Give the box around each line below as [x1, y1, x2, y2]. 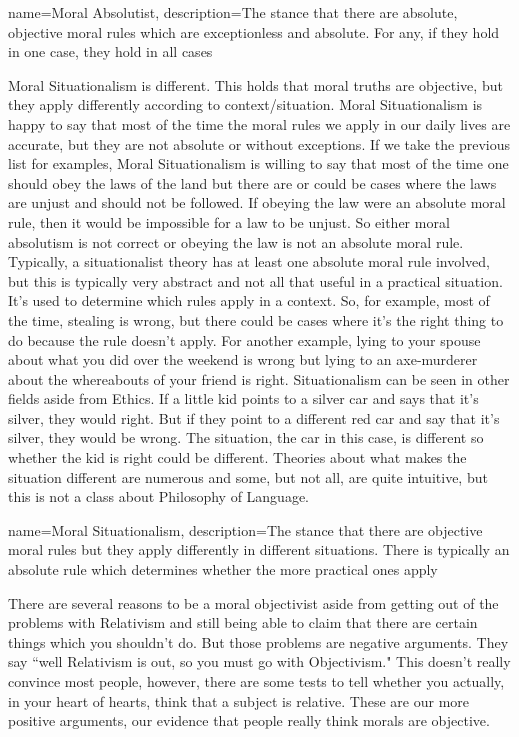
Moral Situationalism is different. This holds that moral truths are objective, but [8, 74, 503, 95]
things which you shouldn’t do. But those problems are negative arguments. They [8, 631, 509, 652]
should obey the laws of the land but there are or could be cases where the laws [8, 172, 497, 193]
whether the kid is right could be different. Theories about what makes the [8, 447, 467, 468]
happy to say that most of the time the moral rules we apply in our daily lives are [8, 113, 511, 134]
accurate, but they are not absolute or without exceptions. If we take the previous [8, 133, 511, 154]
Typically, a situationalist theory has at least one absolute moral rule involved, [8, 251, 490, 272]
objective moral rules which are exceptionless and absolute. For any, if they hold [8, 21, 500, 42]
